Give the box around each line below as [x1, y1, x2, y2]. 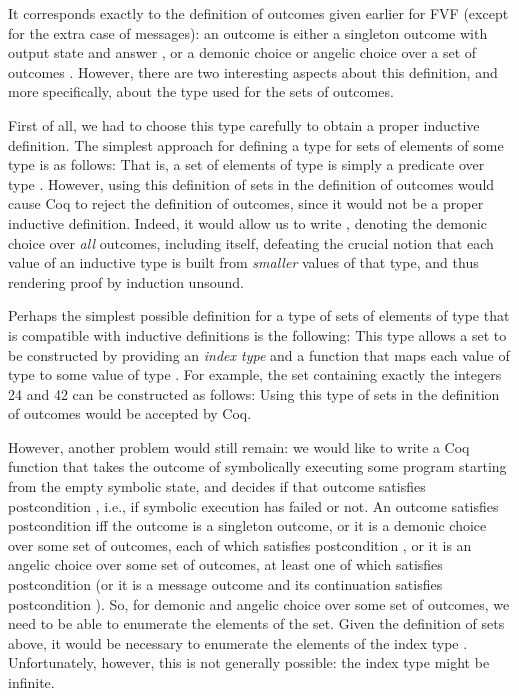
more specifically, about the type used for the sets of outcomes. [8, 81, 394, 102]
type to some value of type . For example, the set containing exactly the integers [8, 364, 502, 385]
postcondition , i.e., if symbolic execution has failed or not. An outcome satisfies [8, 495, 499, 516]
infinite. [8, 672, 55, 692]
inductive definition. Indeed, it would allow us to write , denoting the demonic [8, 212, 487, 233]
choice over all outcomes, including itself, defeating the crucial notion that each [8, 232, 494, 253]
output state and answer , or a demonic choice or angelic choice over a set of [8, 42, 477, 63]
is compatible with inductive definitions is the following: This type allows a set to [8, 324, 507, 345]
